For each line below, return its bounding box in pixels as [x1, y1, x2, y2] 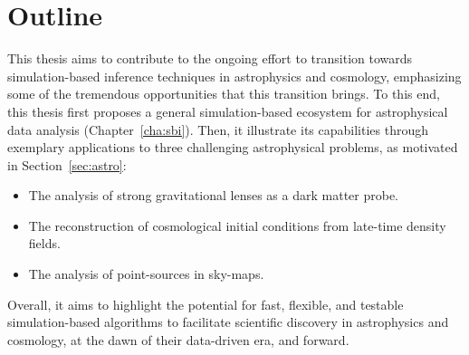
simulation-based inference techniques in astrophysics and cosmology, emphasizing [7, 66, 462, 85]
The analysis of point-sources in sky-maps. [28, 264, 264, 283]
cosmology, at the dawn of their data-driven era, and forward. [7, 330, 349, 349]
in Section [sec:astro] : [7, 155, 127, 174]
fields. [28, 234, 61, 253]
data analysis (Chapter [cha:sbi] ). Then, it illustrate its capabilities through [7, 120, 428, 139]
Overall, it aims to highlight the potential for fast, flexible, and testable [7, 294, 404, 313]
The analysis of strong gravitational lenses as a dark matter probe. [28, 186, 399, 205]
